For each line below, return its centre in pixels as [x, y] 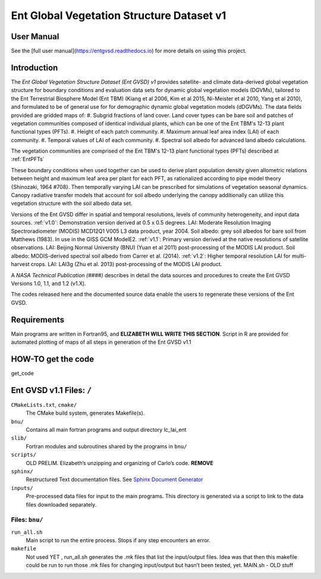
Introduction [34, 67]
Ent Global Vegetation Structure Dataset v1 [119, 15]
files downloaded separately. [61, 504]
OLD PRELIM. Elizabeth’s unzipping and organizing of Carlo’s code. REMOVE [119, 463]
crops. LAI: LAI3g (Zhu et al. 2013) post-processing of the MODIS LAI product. [126, 264]
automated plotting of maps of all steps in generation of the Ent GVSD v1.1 [101, 342]
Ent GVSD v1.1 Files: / [51, 390]
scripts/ [24, 455]
